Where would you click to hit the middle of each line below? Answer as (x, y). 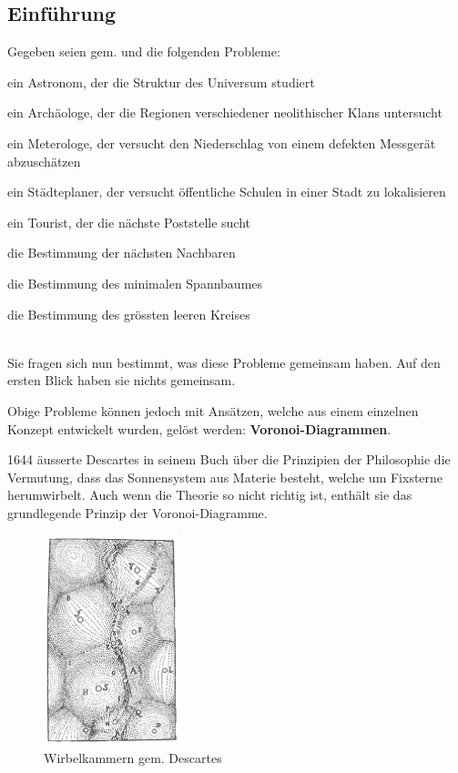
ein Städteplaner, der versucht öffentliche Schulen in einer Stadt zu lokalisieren (227, 192)
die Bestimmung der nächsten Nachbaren (122, 253)
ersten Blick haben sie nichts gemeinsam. (122, 380)
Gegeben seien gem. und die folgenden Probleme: (144, 51)
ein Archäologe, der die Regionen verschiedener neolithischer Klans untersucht (225, 112)
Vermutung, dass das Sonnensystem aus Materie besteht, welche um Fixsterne (225, 477)
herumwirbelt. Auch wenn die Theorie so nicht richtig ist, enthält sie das (210, 495)
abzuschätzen (44, 161)
